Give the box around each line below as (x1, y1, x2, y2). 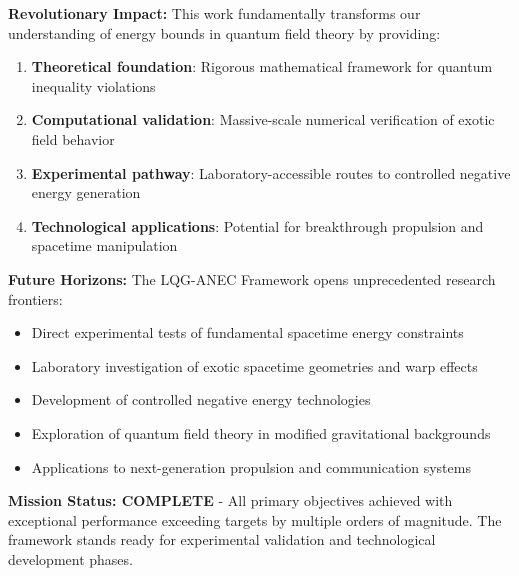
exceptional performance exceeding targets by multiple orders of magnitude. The (8, 509, 502, 530)
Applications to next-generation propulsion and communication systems (31, 456, 471, 477)
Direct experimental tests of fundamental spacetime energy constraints (31, 322, 464, 343)
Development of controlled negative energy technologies (31, 389, 371, 410)
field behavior (31, 128, 115, 149)
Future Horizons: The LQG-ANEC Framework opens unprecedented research (8, 268, 496, 289)
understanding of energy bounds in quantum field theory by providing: (8, 22, 441, 43)
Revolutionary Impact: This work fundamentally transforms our (8, 3, 421, 23)
